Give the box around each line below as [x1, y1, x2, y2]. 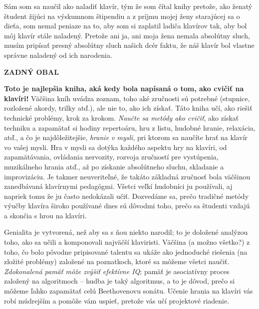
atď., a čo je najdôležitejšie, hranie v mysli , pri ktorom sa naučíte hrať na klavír [4, 132, 248, 143]
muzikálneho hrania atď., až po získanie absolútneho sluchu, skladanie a [4, 161, 224, 171]
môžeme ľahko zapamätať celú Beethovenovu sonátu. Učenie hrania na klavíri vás [4, 286, 253, 296]
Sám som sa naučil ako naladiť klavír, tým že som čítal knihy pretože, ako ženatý [4, 1, 253, 11]
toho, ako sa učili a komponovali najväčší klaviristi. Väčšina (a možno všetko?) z [4, 237, 250, 247]
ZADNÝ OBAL [4, 66, 59, 77]
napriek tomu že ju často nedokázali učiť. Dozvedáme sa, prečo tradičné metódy [4, 190, 249, 201]
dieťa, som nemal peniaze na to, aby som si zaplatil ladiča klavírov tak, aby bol [4, 20, 247, 31]
